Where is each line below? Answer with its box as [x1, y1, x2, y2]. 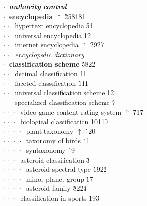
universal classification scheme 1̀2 [15, 87, 114, 98]
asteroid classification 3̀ [20, 154, 90, 165]
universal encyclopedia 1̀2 [15, 30, 91, 40]
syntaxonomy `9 [26, 144, 75, 155]
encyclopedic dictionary [15, 49, 84, 59]
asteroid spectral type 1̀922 [26, 164, 107, 174]
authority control [9, 1, 67, 11]
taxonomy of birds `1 [26, 135, 90, 145]
